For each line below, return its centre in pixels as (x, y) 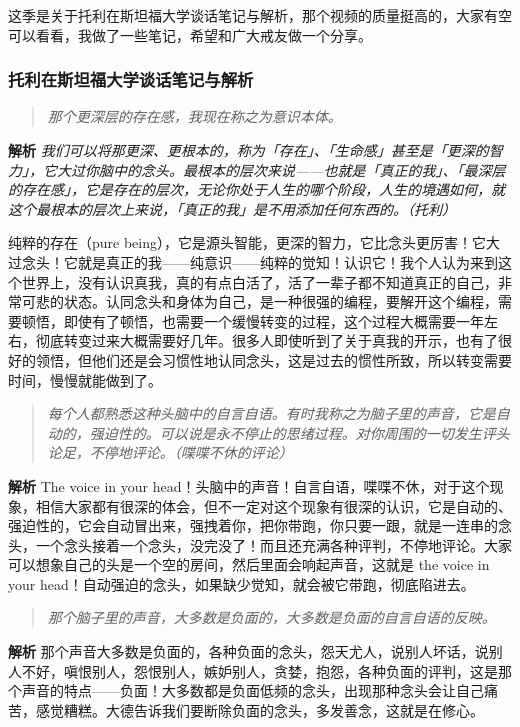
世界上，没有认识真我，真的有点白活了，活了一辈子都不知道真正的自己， (259, 281)
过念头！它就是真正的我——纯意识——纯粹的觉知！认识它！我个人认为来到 (253, 261)
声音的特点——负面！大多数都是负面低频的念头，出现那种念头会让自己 (252, 690)
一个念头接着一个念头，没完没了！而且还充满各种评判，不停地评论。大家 (273, 544)
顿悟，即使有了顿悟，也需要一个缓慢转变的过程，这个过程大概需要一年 (252, 320)
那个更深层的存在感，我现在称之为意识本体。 (194, 116)
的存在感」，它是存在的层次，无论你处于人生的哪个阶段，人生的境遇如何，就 (256, 189)
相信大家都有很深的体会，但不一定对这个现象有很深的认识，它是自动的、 (273, 505)
